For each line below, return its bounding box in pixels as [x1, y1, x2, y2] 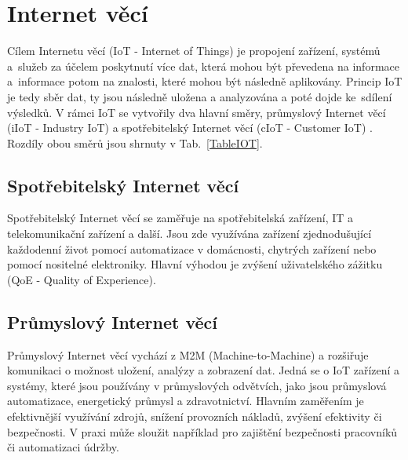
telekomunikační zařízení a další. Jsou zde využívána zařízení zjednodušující [7, 225, 372, 242]
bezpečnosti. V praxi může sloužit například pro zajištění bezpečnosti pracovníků [7, 423, 398, 440]
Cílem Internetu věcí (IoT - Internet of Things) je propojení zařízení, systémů [7, 42, 381, 59]
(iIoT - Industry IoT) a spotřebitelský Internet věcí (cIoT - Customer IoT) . [7, 119, 373, 136]
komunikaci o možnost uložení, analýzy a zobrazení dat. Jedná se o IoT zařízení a [7, 362, 400, 378]
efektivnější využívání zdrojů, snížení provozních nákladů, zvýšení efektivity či [7, 408, 382, 425]
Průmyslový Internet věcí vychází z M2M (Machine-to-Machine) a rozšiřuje [7, 346, 369, 363]
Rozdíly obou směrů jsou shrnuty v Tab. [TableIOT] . [7, 134, 263, 151]
